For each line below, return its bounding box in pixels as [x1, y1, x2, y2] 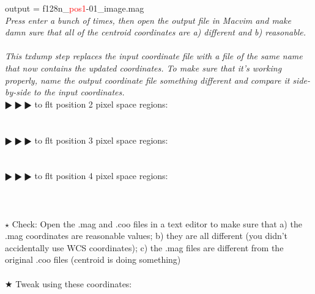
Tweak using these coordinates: [15, 277, 132, 290]
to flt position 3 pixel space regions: [34, 133, 168, 146]
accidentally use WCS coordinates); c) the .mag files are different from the [5, 241, 284, 254]
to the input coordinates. [33, 86, 125, 98]
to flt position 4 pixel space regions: [34, 169, 168, 182]
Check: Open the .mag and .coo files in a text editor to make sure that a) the [12, 217, 302, 230]
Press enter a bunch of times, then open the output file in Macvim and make [5, 13, 291, 26]
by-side [5, 86, 31, 98]
